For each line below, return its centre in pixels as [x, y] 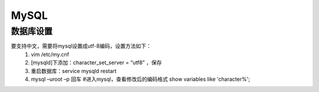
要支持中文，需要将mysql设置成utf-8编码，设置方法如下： [81, 46]
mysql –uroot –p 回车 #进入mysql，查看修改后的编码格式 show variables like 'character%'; [141, 79]
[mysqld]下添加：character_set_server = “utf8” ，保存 [96, 63]
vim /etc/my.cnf [50, 54]
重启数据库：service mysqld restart [74, 71]
